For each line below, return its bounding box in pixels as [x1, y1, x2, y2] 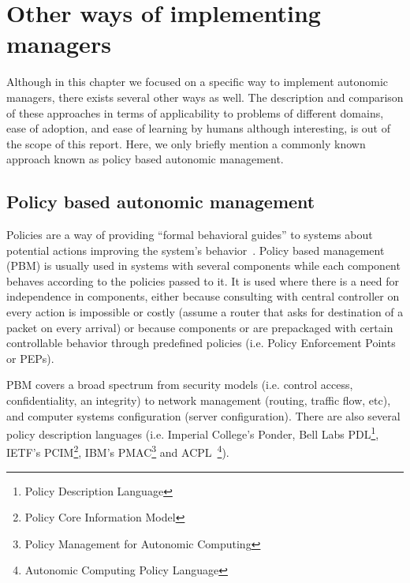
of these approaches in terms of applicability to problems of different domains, [6, 104, 384, 121]
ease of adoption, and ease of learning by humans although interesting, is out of [6, 120, 390, 136]
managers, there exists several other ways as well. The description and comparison [6, 88, 404, 105]
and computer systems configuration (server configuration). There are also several [6, 407, 401, 424]
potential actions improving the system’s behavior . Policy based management [6, 241, 385, 258]
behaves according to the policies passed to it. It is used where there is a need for [6, 272, 400, 289]
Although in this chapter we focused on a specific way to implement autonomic [6, 73, 389, 90]
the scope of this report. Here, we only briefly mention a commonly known [6, 135, 366, 151]
